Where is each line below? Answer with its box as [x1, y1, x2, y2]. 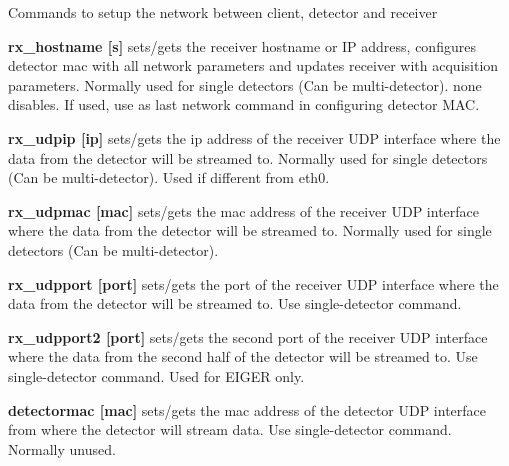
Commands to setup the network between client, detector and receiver [8, 2, 438, 22]
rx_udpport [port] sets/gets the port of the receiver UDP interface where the [8, 273, 499, 294]
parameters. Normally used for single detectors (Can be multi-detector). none [8, 74, 482, 95]
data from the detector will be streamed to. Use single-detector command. [8, 293, 462, 314]
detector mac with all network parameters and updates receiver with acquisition [8, 55, 499, 76]
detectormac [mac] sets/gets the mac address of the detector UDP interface [8, 399, 487, 420]
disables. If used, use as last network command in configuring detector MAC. [8, 94, 480, 115]
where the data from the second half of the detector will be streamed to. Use [8, 346, 478, 367]
